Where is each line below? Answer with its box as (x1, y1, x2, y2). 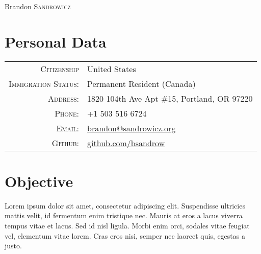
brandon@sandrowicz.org (87, 122, 176, 134)
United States (87, 62, 136, 75)
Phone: (55, 107, 80, 119)
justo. (5, 240, 22, 251)
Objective (5, 170, 73, 191)
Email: (56, 122, 80, 134)
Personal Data (5, 31, 107, 52)
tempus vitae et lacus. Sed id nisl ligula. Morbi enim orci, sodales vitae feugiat (5, 220, 250, 231)
